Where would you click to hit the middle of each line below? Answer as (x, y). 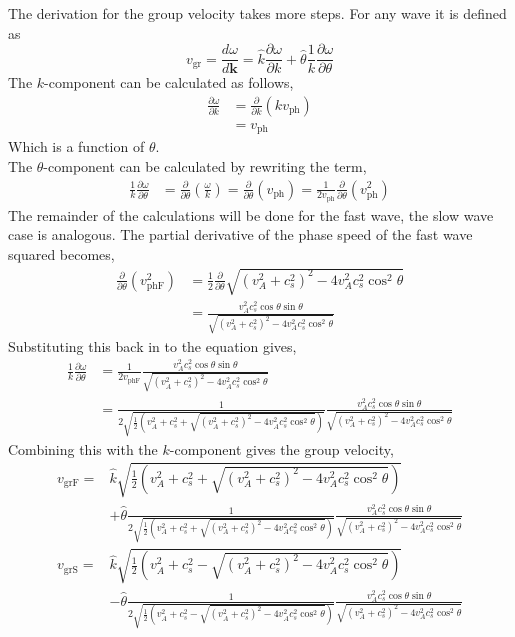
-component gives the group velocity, (281, 448)
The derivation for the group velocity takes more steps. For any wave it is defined (257, 13)
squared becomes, (61, 254)
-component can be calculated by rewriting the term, (205, 165)
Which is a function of (76, 146)
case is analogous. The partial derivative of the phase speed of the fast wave (240, 234)
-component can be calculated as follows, (169, 82)
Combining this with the (83, 448)
